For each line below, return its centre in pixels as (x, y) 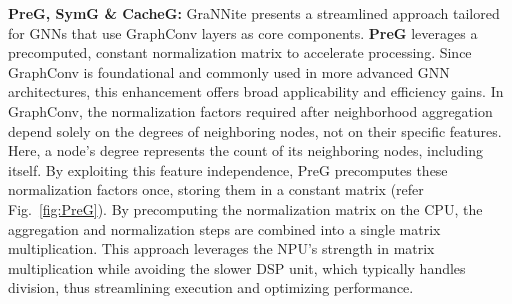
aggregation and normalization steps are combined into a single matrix (224, 228)
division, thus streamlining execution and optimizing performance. (211, 287)
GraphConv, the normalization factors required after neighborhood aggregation (250, 110)
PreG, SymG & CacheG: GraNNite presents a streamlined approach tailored (254, 13)
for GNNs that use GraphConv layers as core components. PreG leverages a (243, 32)
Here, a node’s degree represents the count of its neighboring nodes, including (246, 150)
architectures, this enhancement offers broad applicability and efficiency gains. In (256, 91)
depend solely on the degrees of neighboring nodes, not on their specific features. (255, 130)
